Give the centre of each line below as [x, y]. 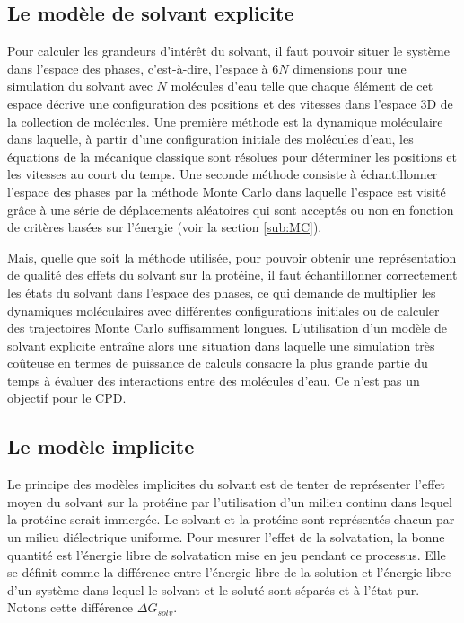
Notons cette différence [70, 607]
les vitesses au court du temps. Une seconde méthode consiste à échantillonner [223, 174]
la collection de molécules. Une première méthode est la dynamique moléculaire [225, 121]
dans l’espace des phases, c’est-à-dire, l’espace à [138, 68]
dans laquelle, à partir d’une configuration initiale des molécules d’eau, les [210, 139]
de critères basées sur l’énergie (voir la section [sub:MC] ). [165, 227]
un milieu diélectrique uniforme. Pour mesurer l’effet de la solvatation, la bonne [226, 537]
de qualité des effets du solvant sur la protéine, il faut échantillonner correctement [232, 275]
